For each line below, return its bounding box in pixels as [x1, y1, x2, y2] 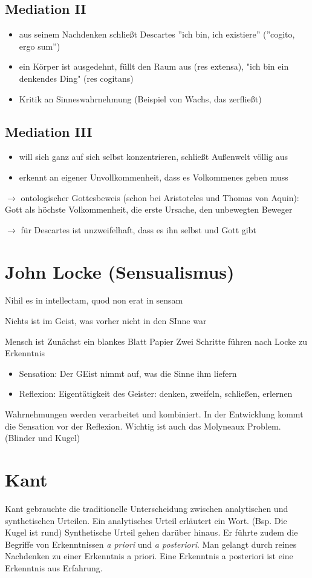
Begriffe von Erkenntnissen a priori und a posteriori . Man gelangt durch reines [5, 537, 297, 550]
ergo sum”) [19, 39, 60, 52]
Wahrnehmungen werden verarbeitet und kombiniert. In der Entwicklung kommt [5, 408, 304, 420]
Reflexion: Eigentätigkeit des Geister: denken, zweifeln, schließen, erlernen [19, 387, 293, 400]
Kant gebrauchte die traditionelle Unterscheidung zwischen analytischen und [5, 502, 288, 514]
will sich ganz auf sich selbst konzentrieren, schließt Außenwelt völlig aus [19, 150, 288, 163]
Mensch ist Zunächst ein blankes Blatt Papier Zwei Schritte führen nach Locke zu [5, 334, 307, 347]
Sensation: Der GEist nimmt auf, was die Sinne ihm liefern [19, 367, 237, 379]
